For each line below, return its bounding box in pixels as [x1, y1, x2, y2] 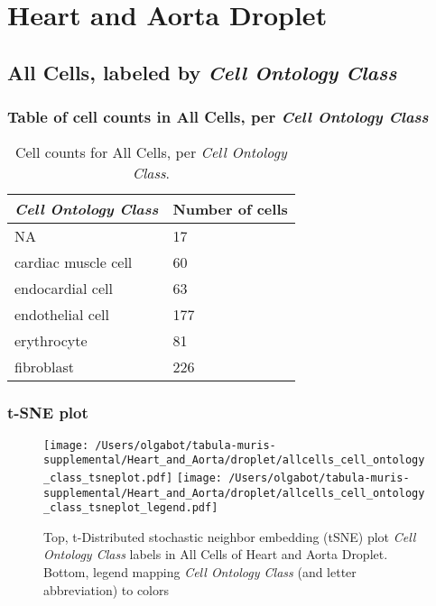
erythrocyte [14, 330, 88, 352]
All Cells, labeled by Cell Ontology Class [7, 58, 397, 86]
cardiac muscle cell [14, 252, 133, 273]
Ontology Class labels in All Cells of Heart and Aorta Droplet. [43, 545, 388, 564]
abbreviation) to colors [43, 580, 170, 599]
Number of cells [172, 198, 288, 220]
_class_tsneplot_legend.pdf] [43, 501, 218, 515]
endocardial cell [14, 278, 113, 299]
